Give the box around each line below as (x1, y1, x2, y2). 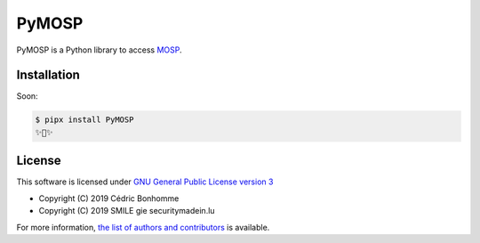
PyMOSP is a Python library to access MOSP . (16, 45, 182, 55)
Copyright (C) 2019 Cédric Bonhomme (38, 192, 180, 204)
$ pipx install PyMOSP (35, 115, 134, 125)
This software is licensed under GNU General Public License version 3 (16, 176, 274, 187)
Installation (16, 68, 80, 83)
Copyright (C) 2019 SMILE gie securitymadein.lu (38, 206, 215, 216)
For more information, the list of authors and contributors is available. (16, 222, 270, 232)
